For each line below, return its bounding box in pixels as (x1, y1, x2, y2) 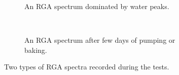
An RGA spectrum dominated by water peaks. (24, 1, 169, 11)
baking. (24, 44, 47, 55)
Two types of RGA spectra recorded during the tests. (4, 61, 169, 72)
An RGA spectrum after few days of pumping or (24, 35, 175, 45)
